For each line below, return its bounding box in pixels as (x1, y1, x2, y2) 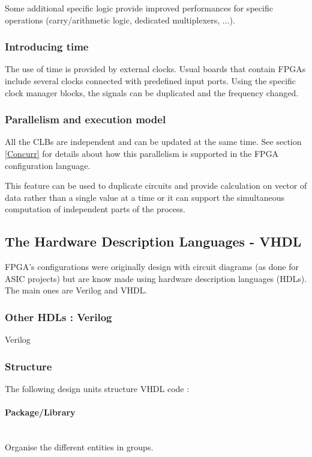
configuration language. (5, 159, 91, 171)
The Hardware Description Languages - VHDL (5, 232, 302, 251)
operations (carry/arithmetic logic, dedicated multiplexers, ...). (5, 13, 235, 26)
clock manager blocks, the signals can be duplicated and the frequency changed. (5, 86, 299, 99)
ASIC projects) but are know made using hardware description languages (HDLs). (5, 272, 307, 284)
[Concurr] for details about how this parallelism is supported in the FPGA (5, 147, 279, 159)
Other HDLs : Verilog (5, 309, 112, 324)
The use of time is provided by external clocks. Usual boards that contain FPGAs (5, 63, 306, 75)
